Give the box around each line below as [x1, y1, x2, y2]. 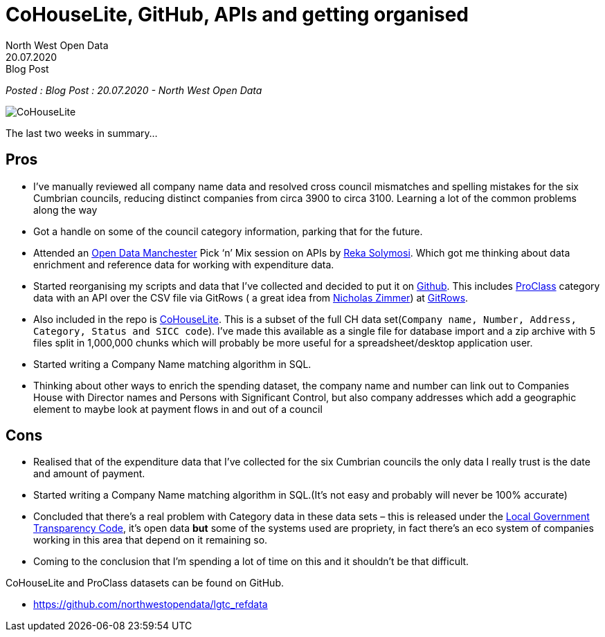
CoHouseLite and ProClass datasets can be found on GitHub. [6, 577, 284, 589]
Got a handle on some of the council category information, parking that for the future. [33, 225, 423, 237]
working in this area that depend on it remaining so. [33, 534, 268, 546]
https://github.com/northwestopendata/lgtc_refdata [33, 598, 268, 611]
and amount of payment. [33, 468, 145, 480]
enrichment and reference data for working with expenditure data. [33, 258, 334, 270]
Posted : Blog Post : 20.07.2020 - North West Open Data [6, 84, 262, 96]
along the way [33, 203, 98, 216]
